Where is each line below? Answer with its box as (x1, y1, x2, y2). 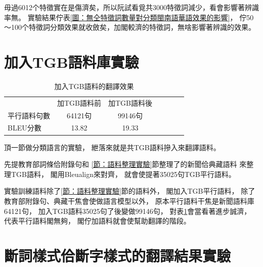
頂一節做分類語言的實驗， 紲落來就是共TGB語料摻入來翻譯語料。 (4, 142, 221, 152)
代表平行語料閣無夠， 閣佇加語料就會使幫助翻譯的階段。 (4, 215, 191, 226)
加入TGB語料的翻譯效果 (54, 80, 134, 91)
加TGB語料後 (108, 97, 153, 108)
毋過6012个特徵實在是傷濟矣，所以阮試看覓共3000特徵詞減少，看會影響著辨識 (4, 2, 259, 12)
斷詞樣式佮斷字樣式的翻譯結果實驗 (4, 245, 231, 265)
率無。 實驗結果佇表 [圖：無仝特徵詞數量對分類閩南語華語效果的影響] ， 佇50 (4, 12, 254, 22)
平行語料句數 (8, 110, 50, 120)
